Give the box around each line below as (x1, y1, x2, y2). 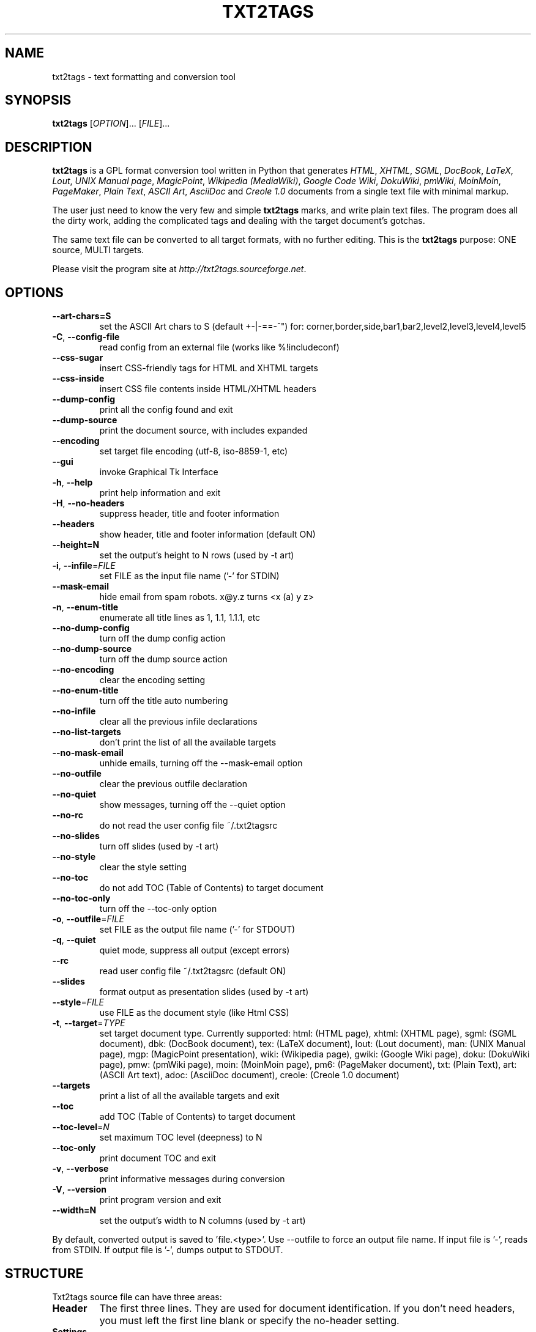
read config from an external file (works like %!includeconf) (99, 342, 340, 353)
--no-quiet (52, 789, 97, 800)
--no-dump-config (52, 623, 130, 634)
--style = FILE (52, 997, 105, 1008)
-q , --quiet (52, 934, 96, 945)
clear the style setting (99, 862, 187, 873)
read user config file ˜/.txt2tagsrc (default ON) (99, 966, 286, 977)
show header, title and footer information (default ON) (99, 529, 316, 540)
